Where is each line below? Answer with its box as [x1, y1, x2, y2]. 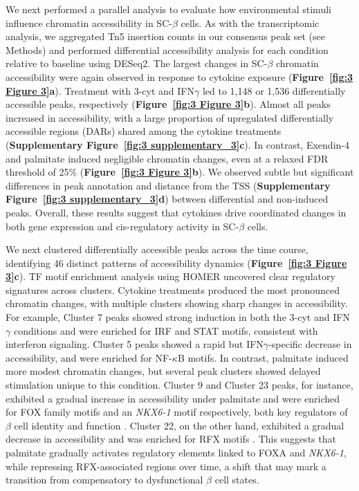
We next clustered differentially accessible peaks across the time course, [6, 242, 309, 257]
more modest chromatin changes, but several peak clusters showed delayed [6, 364, 321, 378]
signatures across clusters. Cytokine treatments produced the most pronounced [6, 282, 340, 297]
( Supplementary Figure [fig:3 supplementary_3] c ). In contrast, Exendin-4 [6, 137, 349, 151]
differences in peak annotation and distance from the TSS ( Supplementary [6, 178, 331, 192]
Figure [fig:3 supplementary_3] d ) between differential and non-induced [6, 192, 329, 206]
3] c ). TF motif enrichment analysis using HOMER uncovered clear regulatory [6, 269, 335, 284]
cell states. [214, 472, 259, 487]
